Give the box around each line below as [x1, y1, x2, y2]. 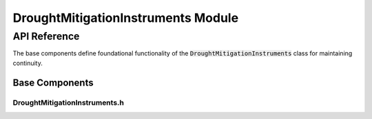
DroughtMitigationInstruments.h [12, 98, 124, 107]
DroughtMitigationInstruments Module [12, 10, 239, 25]
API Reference [12, 30, 80, 42]
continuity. [12, 59, 43, 67]
